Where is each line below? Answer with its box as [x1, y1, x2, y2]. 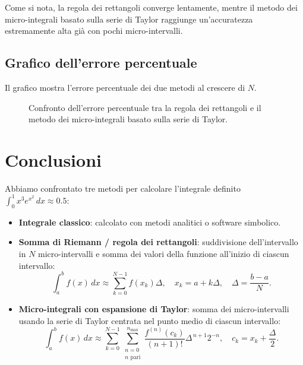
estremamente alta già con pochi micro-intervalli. [5, 24, 183, 37]
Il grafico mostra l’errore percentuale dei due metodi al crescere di [5, 81, 245, 93]
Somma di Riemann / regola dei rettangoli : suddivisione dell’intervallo [18, 236, 298, 248]
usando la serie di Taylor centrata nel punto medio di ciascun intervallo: [18, 314, 281, 326]
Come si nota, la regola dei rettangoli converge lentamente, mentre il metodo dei [5, 1, 298, 13]
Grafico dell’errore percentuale [5, 53, 197, 72]
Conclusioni [5, 147, 102, 172]
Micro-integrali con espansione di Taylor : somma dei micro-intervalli [18, 302, 289, 315]
